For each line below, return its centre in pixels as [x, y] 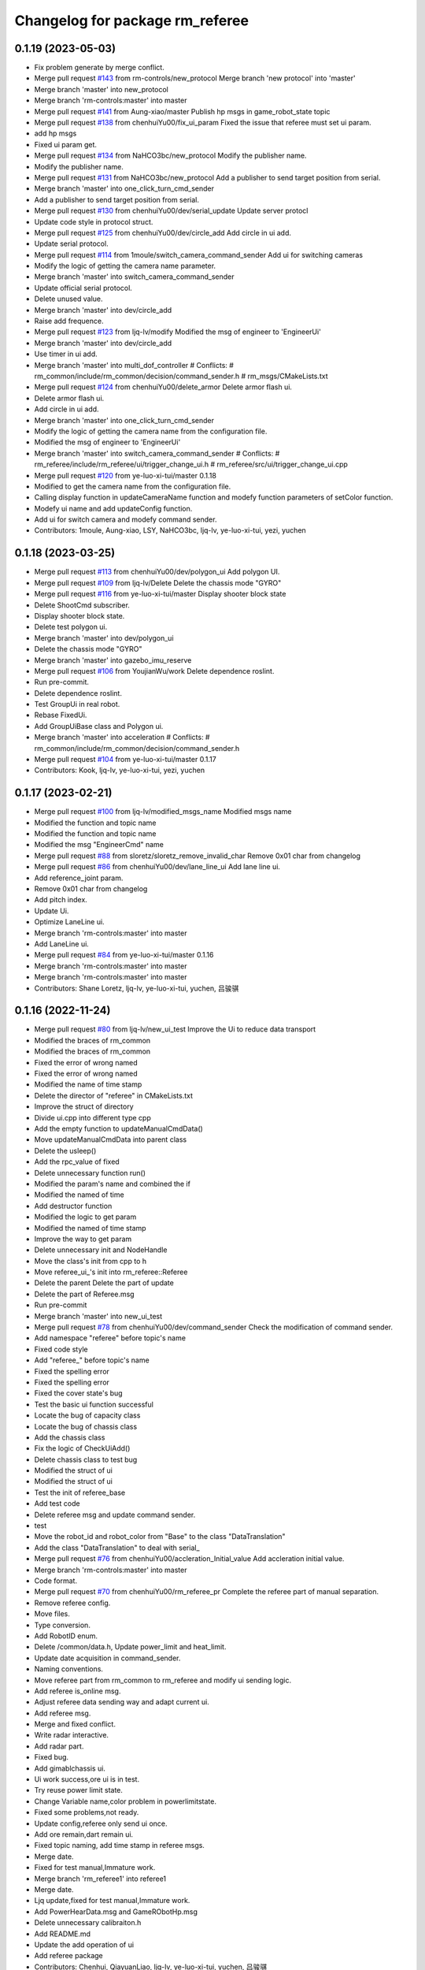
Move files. [52, 1614]
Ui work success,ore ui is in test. [87, 1779]
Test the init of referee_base [80, 1492]
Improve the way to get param [83, 1239]
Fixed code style [61, 1349]
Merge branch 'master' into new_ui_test [98, 1316]
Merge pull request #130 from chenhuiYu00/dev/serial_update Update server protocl [171, 211]
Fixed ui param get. [66, 144]
